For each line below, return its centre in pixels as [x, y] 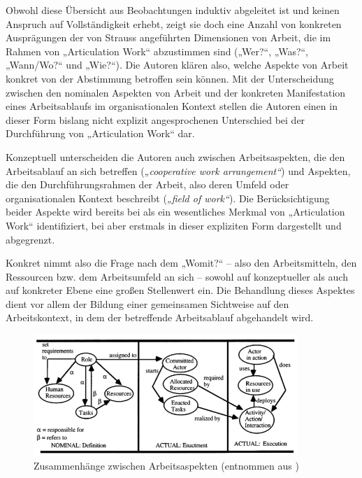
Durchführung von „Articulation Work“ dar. [100, 133]
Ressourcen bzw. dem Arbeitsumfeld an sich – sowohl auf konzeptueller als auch [177, 276]
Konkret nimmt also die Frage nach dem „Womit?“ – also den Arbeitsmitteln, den [181, 263]
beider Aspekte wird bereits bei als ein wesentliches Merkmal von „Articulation [175, 212]
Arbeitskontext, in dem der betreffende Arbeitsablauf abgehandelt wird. [160, 317]
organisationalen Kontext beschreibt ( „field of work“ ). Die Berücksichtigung [168, 198]
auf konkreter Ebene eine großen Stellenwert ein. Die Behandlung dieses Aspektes [180, 290]
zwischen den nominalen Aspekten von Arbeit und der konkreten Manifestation [176, 92]
